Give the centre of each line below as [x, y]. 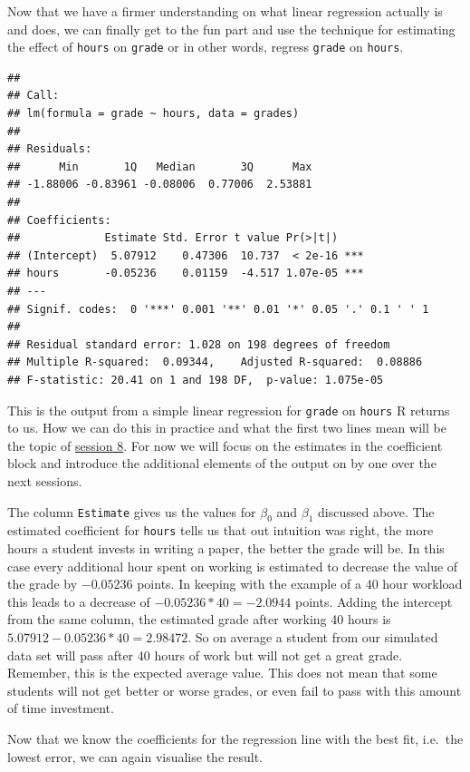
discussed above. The [376, 511]
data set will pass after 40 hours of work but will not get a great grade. [205, 655]
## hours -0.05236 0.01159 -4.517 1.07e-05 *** [186, 274]
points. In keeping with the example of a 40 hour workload [300, 584]
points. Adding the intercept [374, 601]
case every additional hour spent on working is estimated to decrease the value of [233, 566]
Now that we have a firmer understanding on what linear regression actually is [225, 11]
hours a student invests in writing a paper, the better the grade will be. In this [226, 548]
